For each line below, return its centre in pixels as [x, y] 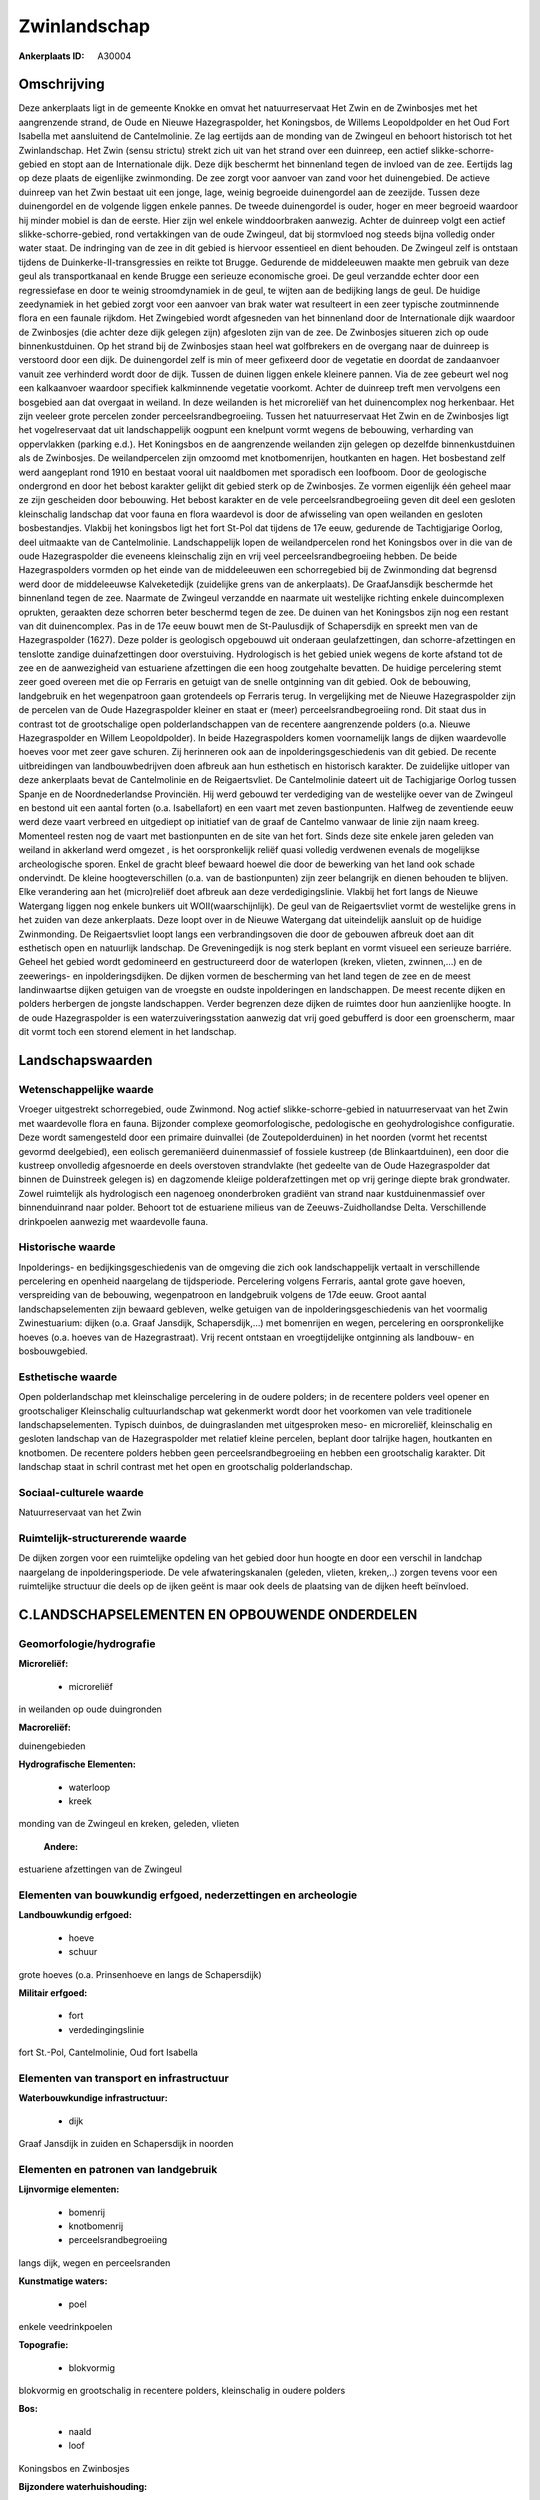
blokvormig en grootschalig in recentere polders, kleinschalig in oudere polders [182, 2391]
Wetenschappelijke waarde [86, 1090]
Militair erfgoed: [53, 1992]
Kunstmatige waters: [63, 2281]
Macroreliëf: [45, 1727]
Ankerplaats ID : [51, 56]
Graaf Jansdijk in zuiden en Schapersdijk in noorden [126, 2144]
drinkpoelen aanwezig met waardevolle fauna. [113, 1221]
